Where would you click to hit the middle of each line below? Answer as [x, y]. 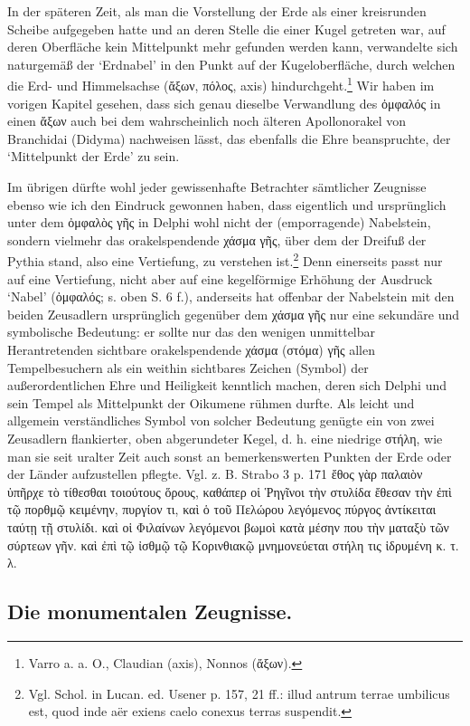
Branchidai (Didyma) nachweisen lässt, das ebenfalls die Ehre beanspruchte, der [229, 138]
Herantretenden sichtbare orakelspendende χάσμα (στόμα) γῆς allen [191, 349]
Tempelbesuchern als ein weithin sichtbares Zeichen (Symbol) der [188, 367]
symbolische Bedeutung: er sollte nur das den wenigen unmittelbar [192, 332]
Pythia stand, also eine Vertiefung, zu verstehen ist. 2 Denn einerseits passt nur [225, 260]
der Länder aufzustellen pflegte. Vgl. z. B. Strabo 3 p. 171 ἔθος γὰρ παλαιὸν [215, 474]
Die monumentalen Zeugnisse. [150, 611]
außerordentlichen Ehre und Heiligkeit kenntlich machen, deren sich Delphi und [227, 385]
